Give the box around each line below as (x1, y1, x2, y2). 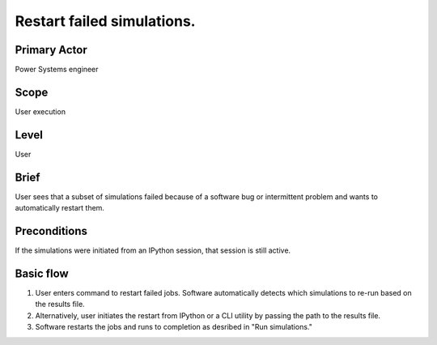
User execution (15, 106, 66, 117)
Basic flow (15, 266, 69, 280)
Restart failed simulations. (15, 12, 196, 30)
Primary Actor (15, 43, 88, 57)
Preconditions (15, 224, 88, 238)
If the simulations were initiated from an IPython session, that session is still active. (15, 245, 291, 255)
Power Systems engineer (15, 65, 99, 75)
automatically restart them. (15, 203, 105, 213)
